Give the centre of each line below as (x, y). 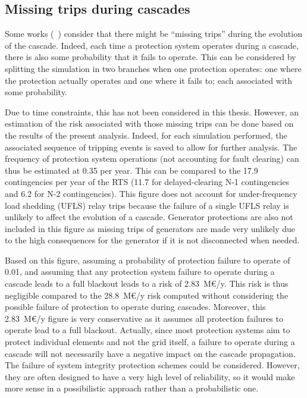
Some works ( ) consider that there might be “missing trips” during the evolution (153, 34)
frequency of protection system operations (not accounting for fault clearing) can (152, 159)
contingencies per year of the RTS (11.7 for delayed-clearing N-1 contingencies (147, 182)
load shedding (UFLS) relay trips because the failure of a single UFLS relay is (147, 205)
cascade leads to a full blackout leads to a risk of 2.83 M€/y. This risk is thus (147, 283)
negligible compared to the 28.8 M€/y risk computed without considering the (147, 295)
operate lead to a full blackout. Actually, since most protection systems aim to (148, 330)
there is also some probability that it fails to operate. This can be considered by (151, 57)
